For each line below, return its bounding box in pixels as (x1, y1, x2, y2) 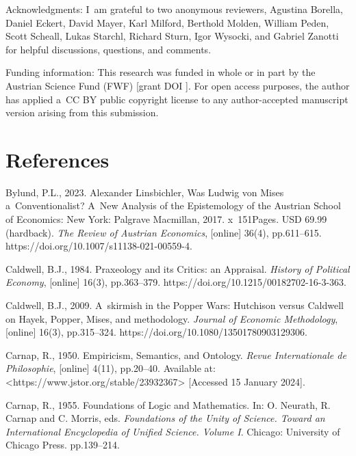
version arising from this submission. (5, 105, 159, 120)
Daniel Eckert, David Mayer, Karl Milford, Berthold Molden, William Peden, (5, 15, 329, 29)
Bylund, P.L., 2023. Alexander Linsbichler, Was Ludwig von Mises (5, 185, 284, 199)
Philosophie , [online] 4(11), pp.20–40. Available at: (5, 361, 216, 375)
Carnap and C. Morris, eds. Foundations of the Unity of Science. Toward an (5, 411, 325, 425)
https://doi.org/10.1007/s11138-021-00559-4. (5, 239, 192, 253)
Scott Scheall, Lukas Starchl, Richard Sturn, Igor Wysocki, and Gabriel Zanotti (5, 29, 339, 43)
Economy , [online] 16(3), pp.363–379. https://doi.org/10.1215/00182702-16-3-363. (5, 275, 346, 289)
